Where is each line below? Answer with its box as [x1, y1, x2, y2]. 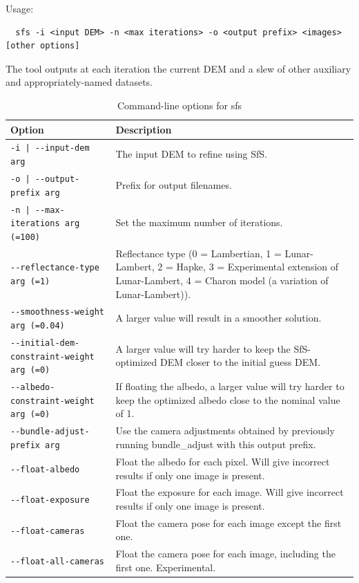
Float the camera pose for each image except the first [115, 515, 342, 530]
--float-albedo [10, 464, 80, 474]
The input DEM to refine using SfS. [115, 147, 267, 161]
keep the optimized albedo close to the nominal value [115, 392, 340, 407]
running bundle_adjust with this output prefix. [115, 437, 316, 452]
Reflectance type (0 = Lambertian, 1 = [115, 246, 282, 260]
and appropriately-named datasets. [6, 75, 153, 89]
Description [115, 122, 172, 136]
